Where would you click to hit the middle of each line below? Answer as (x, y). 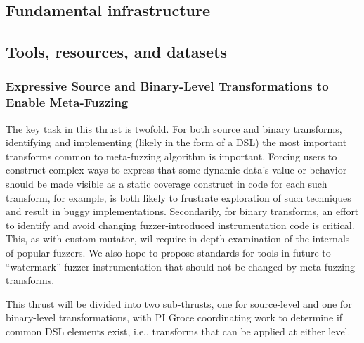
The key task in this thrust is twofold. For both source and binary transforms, (174, 128)
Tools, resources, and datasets (117, 52)
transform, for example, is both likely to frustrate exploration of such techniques (178, 197)
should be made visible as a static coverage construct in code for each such (167, 184)
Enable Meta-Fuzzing (67, 102)
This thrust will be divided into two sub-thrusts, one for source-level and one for (179, 303)
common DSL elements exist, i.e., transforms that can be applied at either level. (178, 331)
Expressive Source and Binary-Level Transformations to (167, 86)
